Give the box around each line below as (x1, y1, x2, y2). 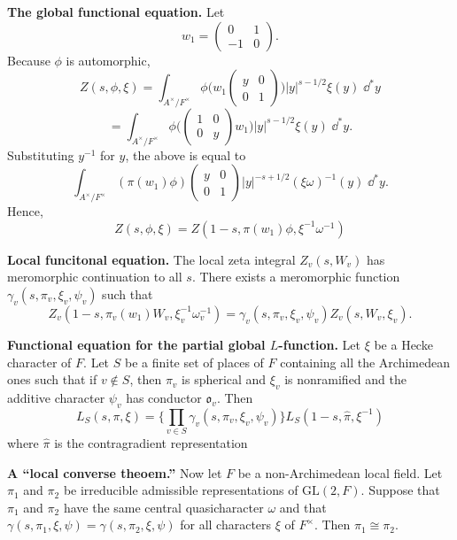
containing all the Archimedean (280, 352, 450, 371)
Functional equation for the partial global (7, 335, 266, 353)
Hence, (7, 202, 43, 220)
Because (7, 50, 50, 69)
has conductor (126, 388, 202, 406)
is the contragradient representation (54, 434, 248, 452)
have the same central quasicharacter (63, 498, 264, 516)
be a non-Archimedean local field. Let (237, 463, 443, 482)
